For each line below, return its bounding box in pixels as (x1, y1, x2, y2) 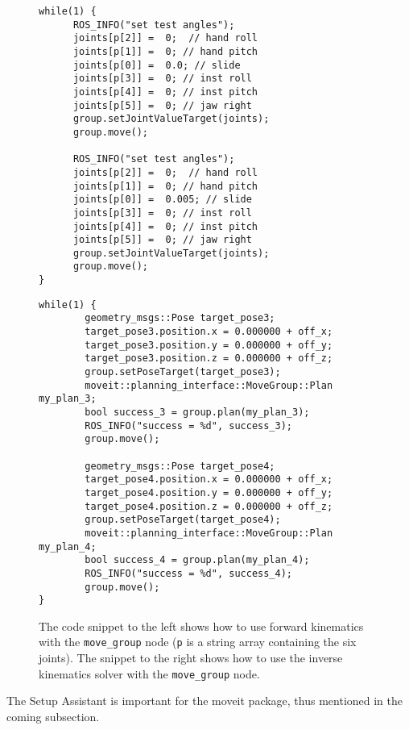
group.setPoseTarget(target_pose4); (85, 514, 281, 526)
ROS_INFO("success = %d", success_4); (85, 567, 292, 579)
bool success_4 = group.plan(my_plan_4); (85, 554, 310, 566)
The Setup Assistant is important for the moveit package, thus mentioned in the (6, 692, 403, 709)
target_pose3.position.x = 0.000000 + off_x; (85, 326, 333, 338)
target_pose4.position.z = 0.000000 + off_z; (85, 500, 333, 512)
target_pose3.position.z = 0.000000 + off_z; (85, 352, 333, 365)
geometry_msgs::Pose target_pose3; (85, 312, 275, 324)
